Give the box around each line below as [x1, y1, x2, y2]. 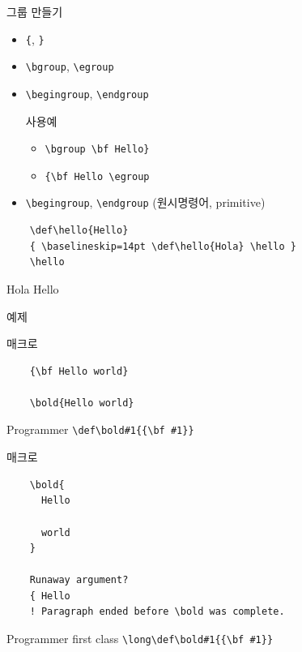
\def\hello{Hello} [29, 225, 129, 237]
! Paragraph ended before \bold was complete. [29, 606, 285, 618]
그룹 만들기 [6, 3, 63, 19]
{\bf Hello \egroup [45, 170, 150, 182]
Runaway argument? [29, 574, 129, 586]
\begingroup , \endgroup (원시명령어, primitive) [25, 194, 266, 211]
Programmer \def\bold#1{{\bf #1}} [6, 421, 194, 438]
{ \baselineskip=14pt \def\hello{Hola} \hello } [29, 240, 296, 252]
